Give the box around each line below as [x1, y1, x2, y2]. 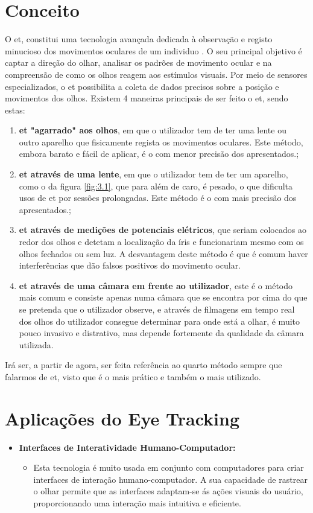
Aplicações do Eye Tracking [5, 406, 239, 430]
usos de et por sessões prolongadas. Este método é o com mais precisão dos [19, 191, 297, 204]
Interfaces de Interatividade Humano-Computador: [19, 441, 236, 453]
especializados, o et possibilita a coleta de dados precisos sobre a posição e [5, 80, 279, 92]
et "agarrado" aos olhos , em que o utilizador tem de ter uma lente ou [19, 124, 286, 136]
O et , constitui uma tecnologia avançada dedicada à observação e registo [5, 33, 273, 45]
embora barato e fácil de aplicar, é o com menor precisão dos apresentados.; [19, 147, 299, 160]
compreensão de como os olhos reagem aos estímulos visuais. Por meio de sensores [5, 68, 308, 80]
